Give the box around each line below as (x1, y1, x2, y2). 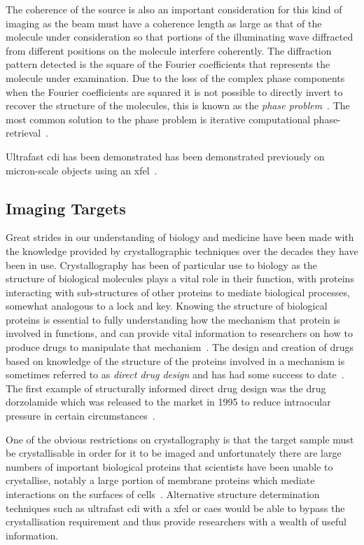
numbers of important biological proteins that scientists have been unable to (6, 459, 333, 474)
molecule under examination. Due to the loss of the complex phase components (6, 70, 345, 85)
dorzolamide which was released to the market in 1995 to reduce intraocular (6, 394, 331, 409)
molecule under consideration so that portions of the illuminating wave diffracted (6, 29, 353, 44)
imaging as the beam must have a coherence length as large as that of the (6, 15, 322, 30)
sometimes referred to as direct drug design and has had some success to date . (6, 367, 344, 382)
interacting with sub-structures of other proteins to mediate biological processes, (6, 284, 350, 299)
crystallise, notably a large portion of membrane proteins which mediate (6, 473, 315, 488)
